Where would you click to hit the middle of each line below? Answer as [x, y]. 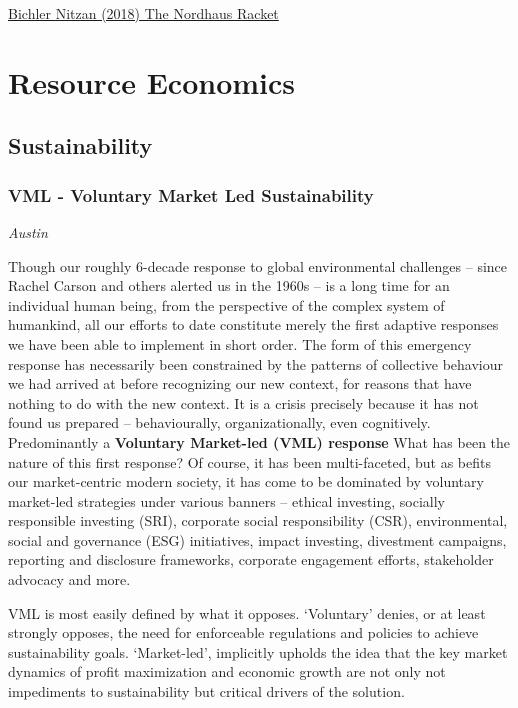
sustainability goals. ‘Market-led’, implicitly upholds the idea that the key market [258, 651]
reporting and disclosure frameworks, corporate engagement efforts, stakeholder [251, 559]
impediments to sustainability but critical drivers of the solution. [206, 691]
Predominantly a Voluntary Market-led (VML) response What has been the [259, 441]
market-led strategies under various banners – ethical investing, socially [226, 500]
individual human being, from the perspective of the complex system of [226, 304]
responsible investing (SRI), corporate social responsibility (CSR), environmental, [258, 520]
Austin [28, 231]
